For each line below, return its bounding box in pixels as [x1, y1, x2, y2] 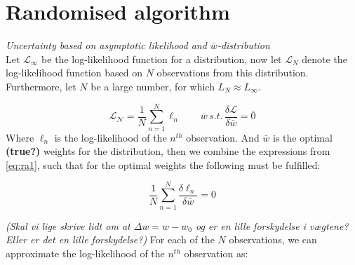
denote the [302, 51, 347, 66]
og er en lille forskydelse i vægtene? [195, 218, 349, 233]
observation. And [186, 130, 260, 144]
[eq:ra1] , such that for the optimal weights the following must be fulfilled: [6, 157, 321, 172]
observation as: [184, 245, 248, 260]
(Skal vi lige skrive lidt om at [6, 218, 130, 233]
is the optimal [273, 130, 333, 144]
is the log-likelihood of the [54, 130, 167, 144]
